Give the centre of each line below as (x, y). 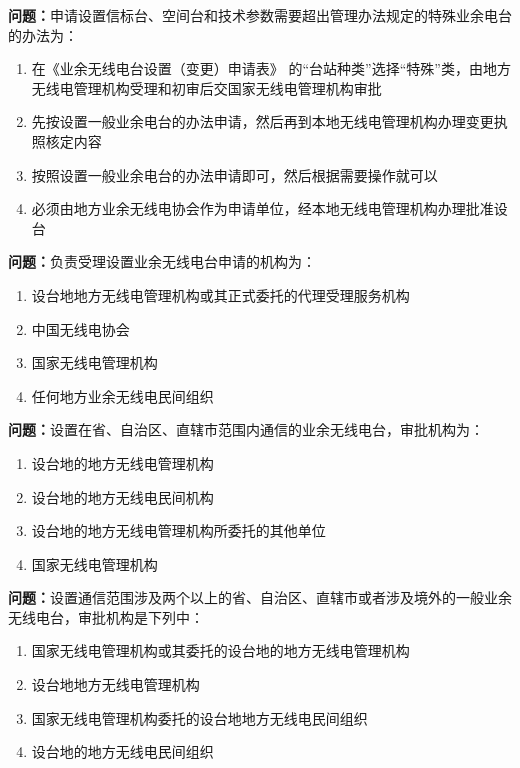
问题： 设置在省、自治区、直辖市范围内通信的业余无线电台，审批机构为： (246, 429)
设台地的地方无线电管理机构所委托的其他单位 (178, 530)
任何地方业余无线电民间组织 (122, 395)
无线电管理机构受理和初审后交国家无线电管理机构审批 (206, 87)
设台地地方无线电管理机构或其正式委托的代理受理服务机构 (220, 294)
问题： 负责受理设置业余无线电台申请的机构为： (162, 261)
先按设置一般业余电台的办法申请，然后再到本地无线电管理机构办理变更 (262, 121)
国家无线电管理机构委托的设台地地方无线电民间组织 (199, 717)
